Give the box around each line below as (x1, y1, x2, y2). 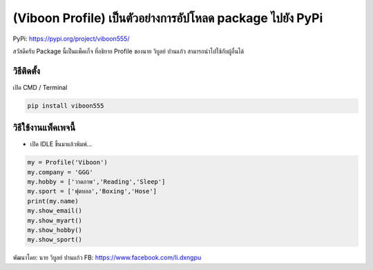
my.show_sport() (27, 235, 83, 244)
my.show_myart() (27, 216, 83, 224)
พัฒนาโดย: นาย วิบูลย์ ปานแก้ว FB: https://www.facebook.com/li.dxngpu (12, 253, 202, 262)
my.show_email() (27, 207, 83, 215)
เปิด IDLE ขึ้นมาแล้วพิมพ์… (30, 140, 93, 148)
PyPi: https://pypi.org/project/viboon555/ (12, 35, 130, 43)
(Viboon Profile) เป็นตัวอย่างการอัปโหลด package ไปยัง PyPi (12, 10, 323, 26)
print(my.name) (27, 197, 79, 205)
